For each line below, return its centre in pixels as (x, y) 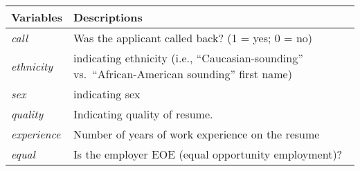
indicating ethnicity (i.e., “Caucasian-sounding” (188, 58)
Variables (37, 17)
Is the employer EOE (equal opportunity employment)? (208, 154)
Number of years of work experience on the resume (196, 134)
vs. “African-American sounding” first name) (182, 74)
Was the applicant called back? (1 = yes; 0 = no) (193, 38)
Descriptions (108, 17)
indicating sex (107, 94)
